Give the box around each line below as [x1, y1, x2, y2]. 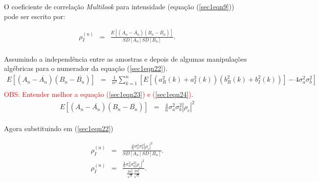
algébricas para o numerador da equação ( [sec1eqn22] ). [4, 63, 168, 73]
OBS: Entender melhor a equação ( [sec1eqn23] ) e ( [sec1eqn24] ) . [4, 89, 193, 99]
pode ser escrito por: [4, 11, 66, 21]
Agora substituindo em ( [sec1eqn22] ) [4, 123, 114, 134]
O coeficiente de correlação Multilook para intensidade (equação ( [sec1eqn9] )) [4, 1, 234, 11]
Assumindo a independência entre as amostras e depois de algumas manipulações [4, 53, 247, 64]
